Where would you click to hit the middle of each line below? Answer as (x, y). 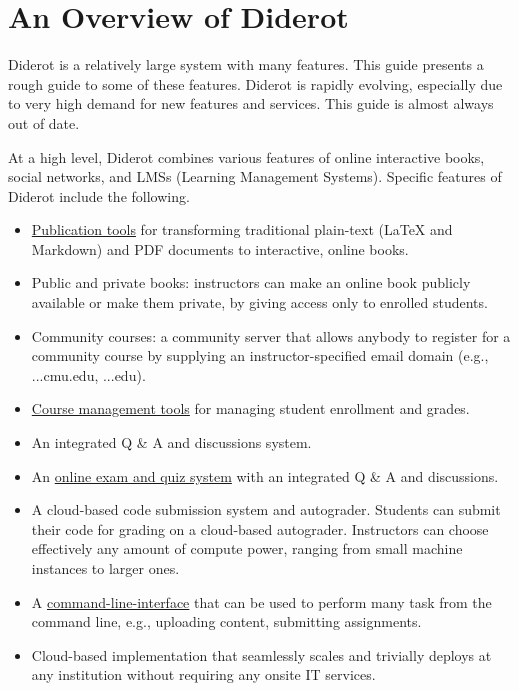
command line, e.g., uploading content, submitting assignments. (226, 621)
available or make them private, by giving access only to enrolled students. (259, 302)
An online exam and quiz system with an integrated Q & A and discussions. (265, 475)
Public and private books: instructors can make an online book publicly (251, 282)
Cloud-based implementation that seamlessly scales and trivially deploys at (261, 654)
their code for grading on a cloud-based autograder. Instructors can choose (260, 528)
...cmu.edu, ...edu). (88, 374)
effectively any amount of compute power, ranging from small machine (247, 548)
